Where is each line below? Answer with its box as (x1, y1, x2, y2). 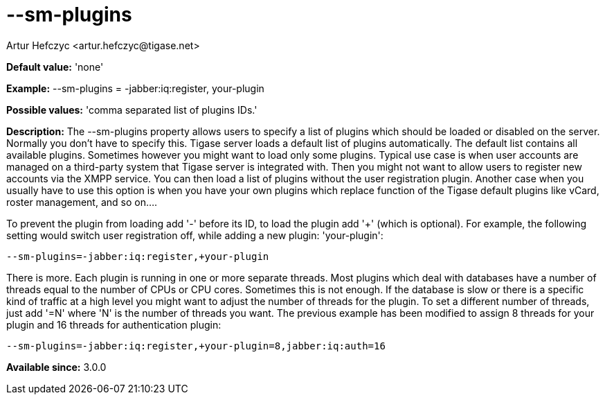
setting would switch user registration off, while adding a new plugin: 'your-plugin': (6, 229, 383, 241)
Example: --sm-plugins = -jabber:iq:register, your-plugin (6, 82, 264, 94)
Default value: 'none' (6, 60, 104, 73)
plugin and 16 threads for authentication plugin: (6, 318, 222, 331)
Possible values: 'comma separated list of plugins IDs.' (6, 103, 258, 116)
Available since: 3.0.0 (6, 360, 107, 373)
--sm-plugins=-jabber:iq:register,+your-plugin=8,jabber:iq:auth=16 (6, 340, 386, 351)
